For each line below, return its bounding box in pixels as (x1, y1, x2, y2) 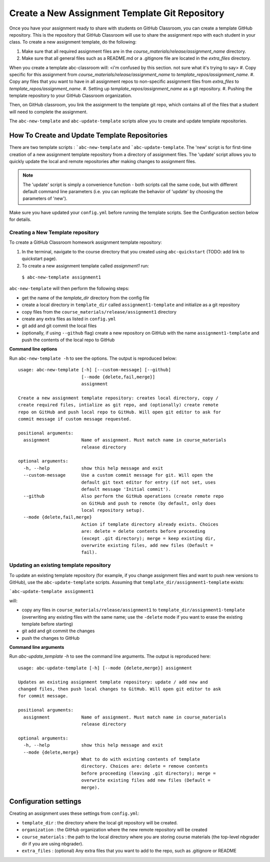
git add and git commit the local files (21, 323, 97, 329)
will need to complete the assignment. (9, 108, 87, 115)
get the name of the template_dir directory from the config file (21, 295, 149, 301)
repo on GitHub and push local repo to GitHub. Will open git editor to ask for (18, 409, 221, 415)
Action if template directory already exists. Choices (81, 521, 218, 527)
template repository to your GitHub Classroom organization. (9, 93, 132, 99)
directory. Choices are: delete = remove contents (81, 763, 208, 769)
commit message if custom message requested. (18, 416, 132, 421)
